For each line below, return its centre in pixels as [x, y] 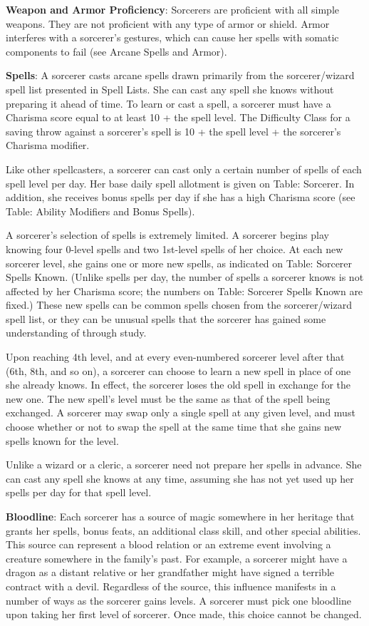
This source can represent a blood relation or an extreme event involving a [168, 544]
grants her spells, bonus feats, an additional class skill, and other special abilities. [183, 530]
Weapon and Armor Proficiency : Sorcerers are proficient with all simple [173, 9]
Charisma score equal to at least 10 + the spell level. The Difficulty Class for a [178, 117]
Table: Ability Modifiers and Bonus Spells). [100, 211]
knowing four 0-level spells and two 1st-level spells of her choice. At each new [175, 248]
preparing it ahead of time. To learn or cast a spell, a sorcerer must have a [168, 103]
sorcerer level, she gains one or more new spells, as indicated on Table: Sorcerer [179, 263]
